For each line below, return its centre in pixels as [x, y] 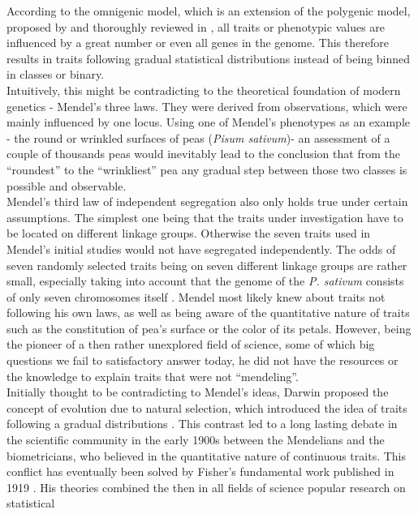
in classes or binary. [56, 74]
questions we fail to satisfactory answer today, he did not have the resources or [203, 360]
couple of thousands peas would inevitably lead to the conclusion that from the [203, 154]
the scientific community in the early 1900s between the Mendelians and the [196, 440]
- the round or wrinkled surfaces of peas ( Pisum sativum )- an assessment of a [198, 137]
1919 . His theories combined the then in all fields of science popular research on [206, 487]
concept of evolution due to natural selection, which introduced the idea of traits [207, 407]
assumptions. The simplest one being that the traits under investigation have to [205, 217]
